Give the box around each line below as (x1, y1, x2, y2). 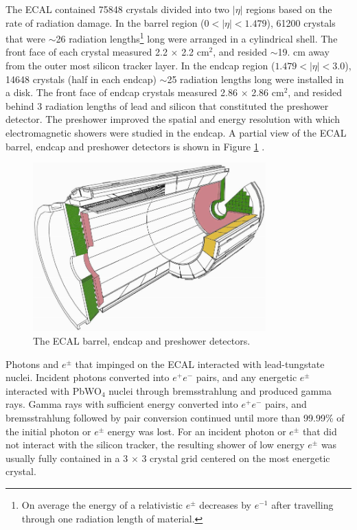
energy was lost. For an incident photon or (107, 424, 286, 438)
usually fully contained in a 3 (5, 450, 128, 465)
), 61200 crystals (266, 15, 336, 30)
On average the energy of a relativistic (21, 498, 183, 512)
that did (302, 424, 337, 438)
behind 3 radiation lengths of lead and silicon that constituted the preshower (5, 98, 329, 113)
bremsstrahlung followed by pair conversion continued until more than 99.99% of (5, 411, 345, 425)
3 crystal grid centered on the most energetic (141, 450, 330, 465)
